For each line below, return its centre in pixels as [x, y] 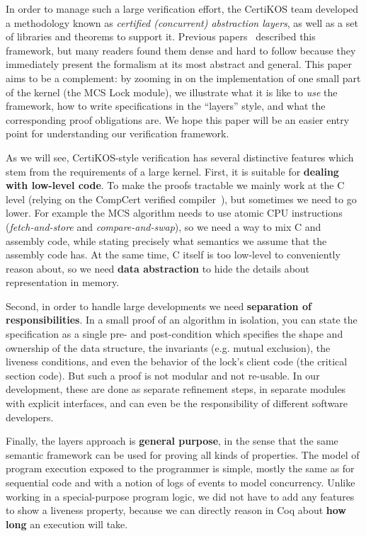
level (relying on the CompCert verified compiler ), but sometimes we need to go [181, 199]
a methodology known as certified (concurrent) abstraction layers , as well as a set [182, 22]
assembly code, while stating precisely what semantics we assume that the [166, 240]
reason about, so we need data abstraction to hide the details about [158, 268]
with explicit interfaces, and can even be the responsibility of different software [177, 403]
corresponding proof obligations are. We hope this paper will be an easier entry [178, 119]
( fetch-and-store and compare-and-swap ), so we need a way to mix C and [164, 226]
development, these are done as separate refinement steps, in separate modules [176, 389]
